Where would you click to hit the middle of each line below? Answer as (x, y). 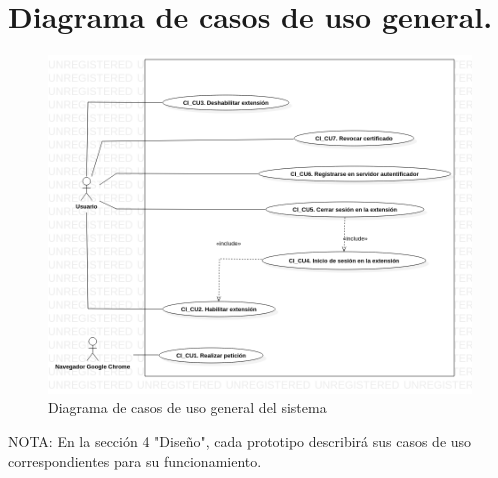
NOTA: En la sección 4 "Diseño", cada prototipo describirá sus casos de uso (240, 440)
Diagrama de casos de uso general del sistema (187, 407)
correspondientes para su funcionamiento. (135, 460)
